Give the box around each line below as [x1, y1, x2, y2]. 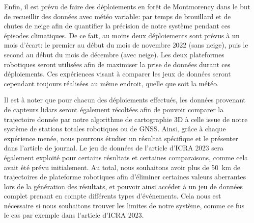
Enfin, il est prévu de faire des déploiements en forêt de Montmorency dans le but [4, 1, 251, 11]
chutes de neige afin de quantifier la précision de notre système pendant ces [4, 21, 230, 31]
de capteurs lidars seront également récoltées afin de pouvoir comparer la [4, 104, 224, 114]
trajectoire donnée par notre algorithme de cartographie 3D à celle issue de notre [4, 114, 248, 124]
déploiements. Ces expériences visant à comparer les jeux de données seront [4, 69, 231, 79]
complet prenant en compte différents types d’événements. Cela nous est [4, 191, 221, 201]
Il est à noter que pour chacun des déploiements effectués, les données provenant [4, 95, 246, 105]
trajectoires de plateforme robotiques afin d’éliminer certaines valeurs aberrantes [4, 172, 246, 182]
